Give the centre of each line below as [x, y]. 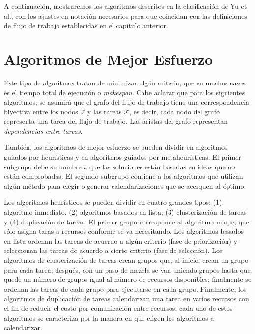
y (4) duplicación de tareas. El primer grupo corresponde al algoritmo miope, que [127, 221]
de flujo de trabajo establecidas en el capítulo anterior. [86, 25]
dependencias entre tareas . [43, 130]
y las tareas [104, 111]
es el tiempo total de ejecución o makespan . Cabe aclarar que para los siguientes [125, 92]
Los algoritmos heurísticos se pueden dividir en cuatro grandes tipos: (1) [113, 202]
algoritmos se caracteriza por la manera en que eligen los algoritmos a [109, 318]
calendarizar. [23, 327]
